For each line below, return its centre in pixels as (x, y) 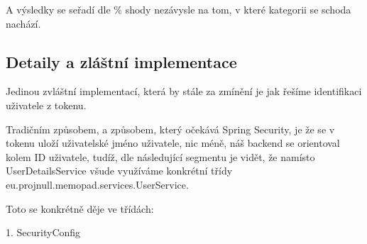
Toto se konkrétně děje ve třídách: (80, 208)
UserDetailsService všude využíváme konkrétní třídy (119, 171)
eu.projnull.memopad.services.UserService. (97, 184)
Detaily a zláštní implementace (121, 61)
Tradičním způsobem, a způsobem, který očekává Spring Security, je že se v (170, 129)
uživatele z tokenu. (46, 105)
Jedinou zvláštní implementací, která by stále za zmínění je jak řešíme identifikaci (184, 91)
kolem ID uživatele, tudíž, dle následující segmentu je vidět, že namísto (160, 156)
